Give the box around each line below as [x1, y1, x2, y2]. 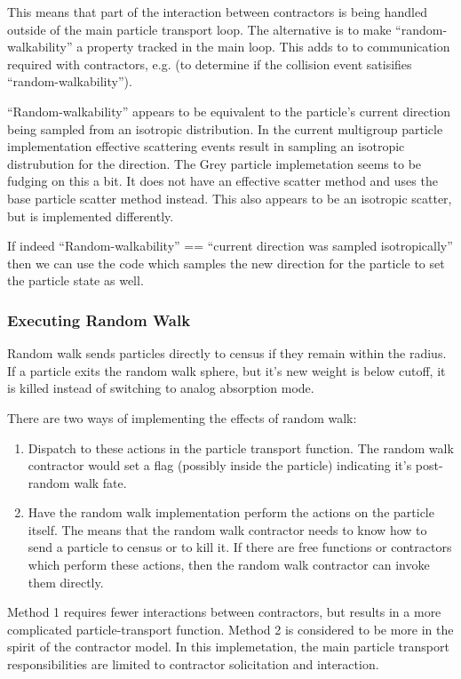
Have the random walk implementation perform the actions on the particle [28, 503, 434, 522]
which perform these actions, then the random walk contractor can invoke [28, 555, 430, 574]
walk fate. [74, 473, 127, 491]
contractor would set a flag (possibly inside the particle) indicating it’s [28, 456, 412, 475]
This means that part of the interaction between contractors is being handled [7, 3, 427, 20]
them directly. [28, 572, 104, 591]
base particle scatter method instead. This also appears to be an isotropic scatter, [7, 188, 452, 207]
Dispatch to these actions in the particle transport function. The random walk [28, 438, 454, 457]
